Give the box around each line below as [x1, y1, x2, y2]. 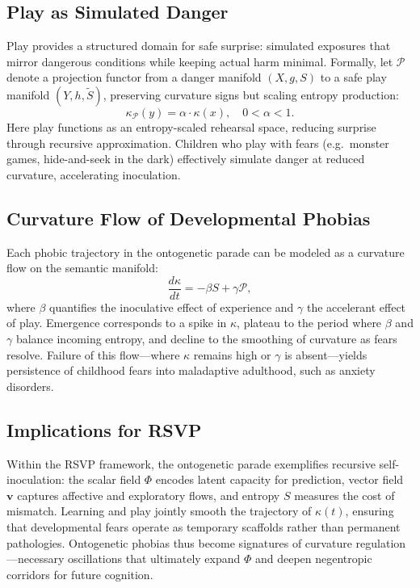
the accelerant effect [306, 298, 406, 315]
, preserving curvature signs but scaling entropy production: [103, 86, 399, 103]
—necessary [6, 550, 65, 567]
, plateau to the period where [237, 314, 382, 331]
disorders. [6, 377, 54, 394]
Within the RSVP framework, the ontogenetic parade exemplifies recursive [6, 455, 376, 472]
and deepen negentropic [254, 550, 372, 567]
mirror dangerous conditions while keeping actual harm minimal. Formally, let [6, 52, 393, 69]
